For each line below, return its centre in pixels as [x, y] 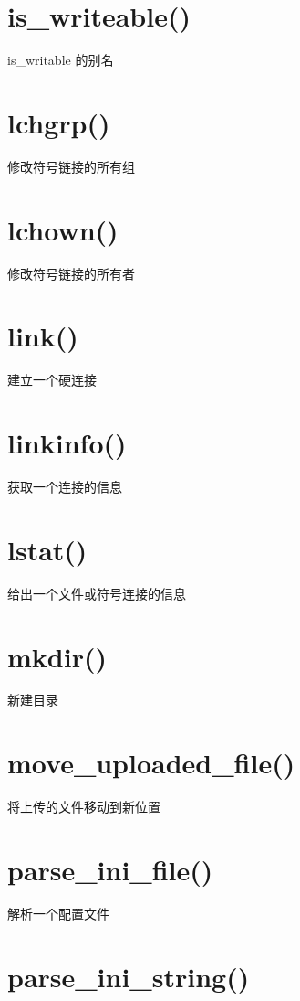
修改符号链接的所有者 [71, 273]
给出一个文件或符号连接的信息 [97, 593]
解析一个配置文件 [58, 913]
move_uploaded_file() [151, 763]
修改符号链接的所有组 [71, 166]
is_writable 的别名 [61, 60]
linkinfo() [67, 443]
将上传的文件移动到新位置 [84, 807]
